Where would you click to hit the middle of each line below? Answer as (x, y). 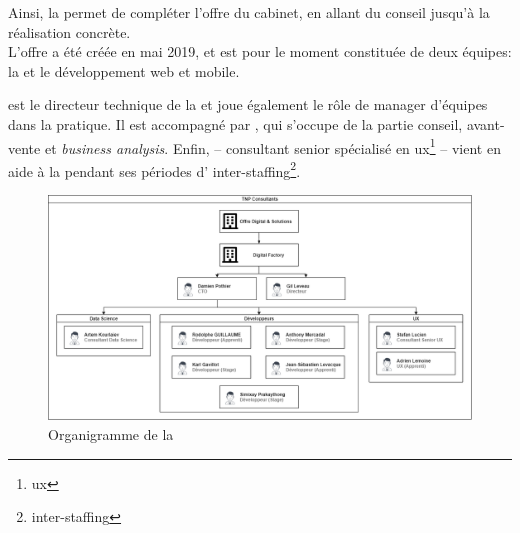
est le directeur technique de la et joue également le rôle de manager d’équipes (248, 104)
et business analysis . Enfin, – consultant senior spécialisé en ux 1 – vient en (272, 146)
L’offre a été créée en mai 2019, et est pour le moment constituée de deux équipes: (260, 51)
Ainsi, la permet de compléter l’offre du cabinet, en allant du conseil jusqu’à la (249, 12)
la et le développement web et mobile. (124, 70)
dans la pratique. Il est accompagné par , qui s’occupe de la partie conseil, (235, 123)
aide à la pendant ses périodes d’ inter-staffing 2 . (154, 169)
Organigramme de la (111, 433)
